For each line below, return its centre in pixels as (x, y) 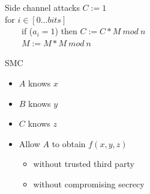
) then (66, 31)
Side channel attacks (42, 7)
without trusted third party (84, 164)
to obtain (69, 143)
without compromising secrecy (89, 183)
